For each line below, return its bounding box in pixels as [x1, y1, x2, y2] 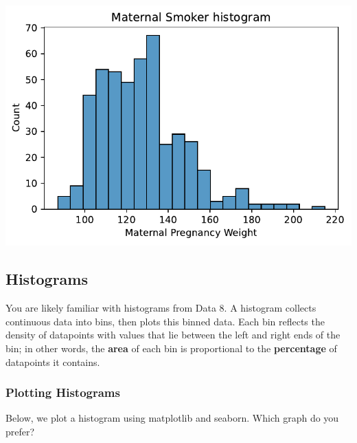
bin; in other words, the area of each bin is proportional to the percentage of [5, 341, 337, 355]
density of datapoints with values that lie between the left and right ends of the [5, 327, 341, 342]
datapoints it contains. [5, 354, 100, 369]
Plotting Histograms [5, 384, 120, 401]
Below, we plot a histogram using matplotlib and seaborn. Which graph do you [5, 411, 339, 425]
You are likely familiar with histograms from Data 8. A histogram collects [5, 301, 316, 315]
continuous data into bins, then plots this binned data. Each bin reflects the [5, 314, 325, 328]
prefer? [5, 424, 35, 438]
